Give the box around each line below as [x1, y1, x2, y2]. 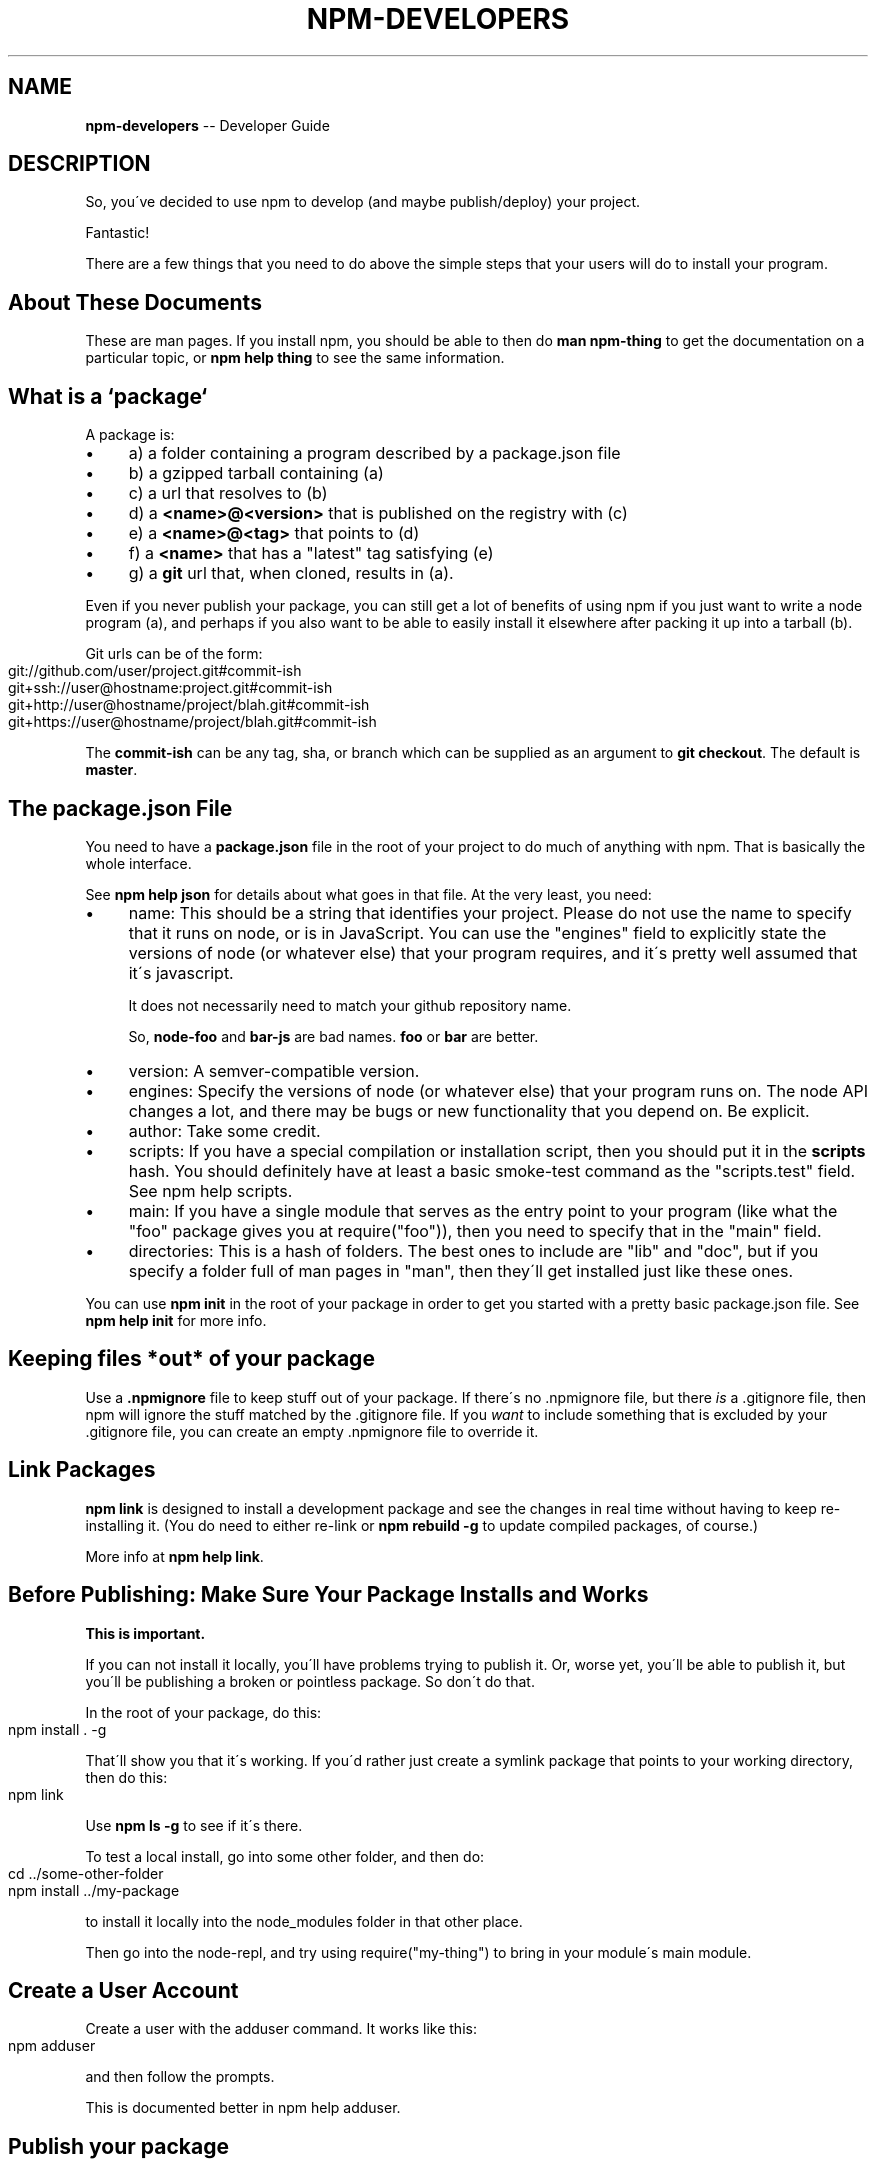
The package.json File [8, 795, 233, 821]
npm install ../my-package [8, 1881, 180, 1899]
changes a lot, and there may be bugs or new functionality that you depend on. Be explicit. [128, 1100, 810, 1121]
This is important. [85, 1624, 206, 1642]
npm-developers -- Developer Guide [85, 116, 330, 134]
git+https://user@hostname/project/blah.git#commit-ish [8, 713, 377, 731]
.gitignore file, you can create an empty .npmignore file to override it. [85, 1422, 539, 1440]
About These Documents [8, 289, 262, 315]
